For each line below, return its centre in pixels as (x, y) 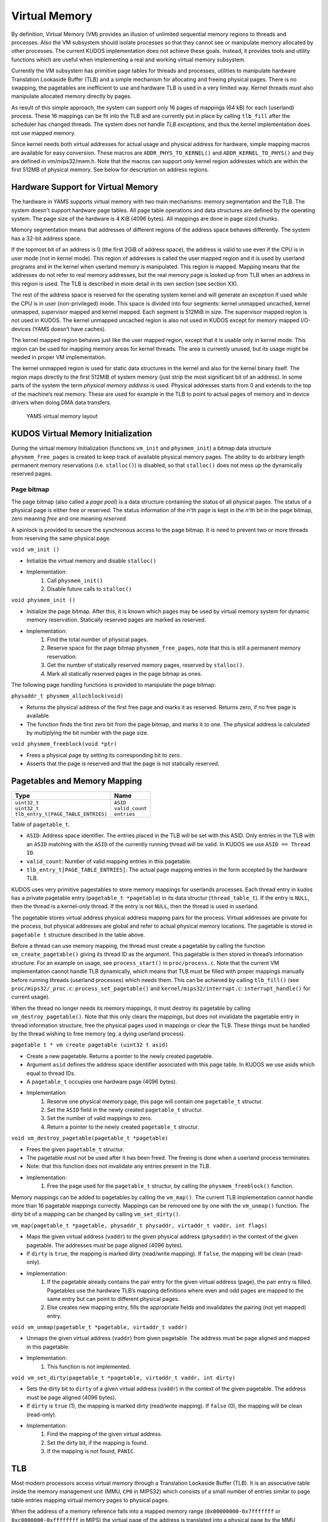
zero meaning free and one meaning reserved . (69, 519)
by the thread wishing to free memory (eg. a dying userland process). (98, 1033)
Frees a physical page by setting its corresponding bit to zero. (104, 755)
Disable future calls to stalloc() (90, 589)
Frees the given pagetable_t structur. (75, 1149)
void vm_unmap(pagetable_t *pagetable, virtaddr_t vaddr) (99, 1327)
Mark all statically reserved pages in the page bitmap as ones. (125, 673)
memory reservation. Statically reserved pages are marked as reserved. (116, 620)
